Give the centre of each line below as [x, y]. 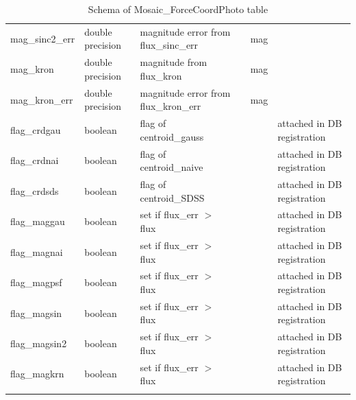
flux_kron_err [170, 106]
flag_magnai [37, 251]
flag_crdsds [35, 190]
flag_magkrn [37, 374]
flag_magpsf [36, 282]
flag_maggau [38, 221]
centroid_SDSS [172, 197]
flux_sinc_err [169, 45]
